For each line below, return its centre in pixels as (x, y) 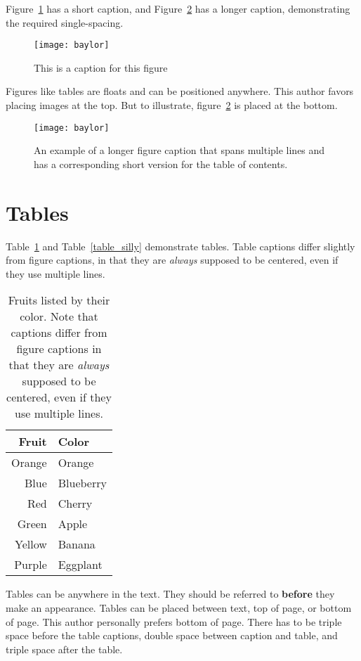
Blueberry (82, 483)
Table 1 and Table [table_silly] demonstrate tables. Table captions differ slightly (180, 246)
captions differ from (59, 333)
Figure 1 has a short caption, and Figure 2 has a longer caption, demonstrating (178, 8)
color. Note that (59, 316)
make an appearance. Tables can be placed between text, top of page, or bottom (179, 607)
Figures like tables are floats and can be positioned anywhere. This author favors (180, 91)
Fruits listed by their (59, 300)
